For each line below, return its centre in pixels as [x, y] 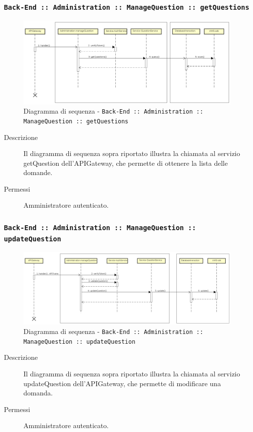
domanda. [38, 393]
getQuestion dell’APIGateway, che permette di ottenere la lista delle [126, 163]
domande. [38, 172]
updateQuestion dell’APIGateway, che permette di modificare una [122, 383]
